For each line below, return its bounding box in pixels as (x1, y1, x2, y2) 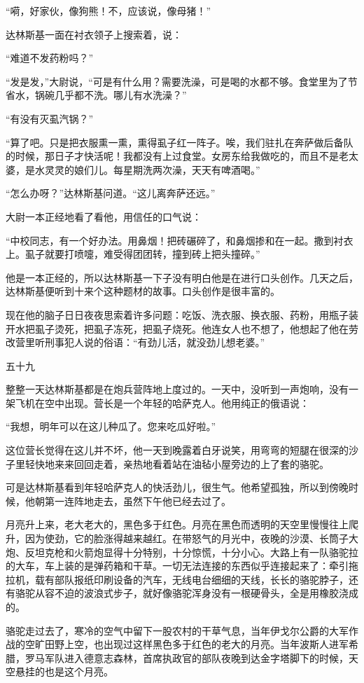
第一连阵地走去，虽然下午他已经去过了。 (44, 493, 231, 508)
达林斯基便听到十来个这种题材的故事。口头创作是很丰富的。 (6, 284, 280, 298)
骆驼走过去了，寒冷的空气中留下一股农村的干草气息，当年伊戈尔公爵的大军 (6, 623, 349, 637)
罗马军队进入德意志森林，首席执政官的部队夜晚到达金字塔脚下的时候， (24, 650, 349, 665)
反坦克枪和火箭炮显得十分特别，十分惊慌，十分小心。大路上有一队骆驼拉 (24, 544, 358, 559)
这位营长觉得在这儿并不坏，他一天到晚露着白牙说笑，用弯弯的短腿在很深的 (6, 443, 349, 457)
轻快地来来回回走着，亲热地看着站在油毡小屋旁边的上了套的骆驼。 (24, 456, 329, 471)
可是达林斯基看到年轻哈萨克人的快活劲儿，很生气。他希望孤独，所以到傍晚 (6, 480, 349, 495)
